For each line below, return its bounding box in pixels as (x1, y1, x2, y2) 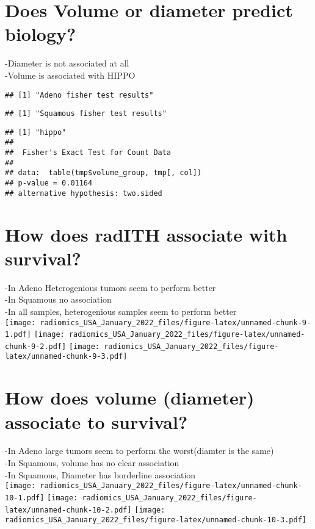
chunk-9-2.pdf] (5, 342, 67, 351)
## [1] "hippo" (5, 128, 67, 137)
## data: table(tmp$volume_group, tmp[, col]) (5, 168, 202, 178)
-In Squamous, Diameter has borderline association (5, 468, 196, 481)
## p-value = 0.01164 (5, 179, 93, 188)
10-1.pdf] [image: (5, 493, 78, 502)
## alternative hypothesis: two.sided (5, 189, 162, 198)
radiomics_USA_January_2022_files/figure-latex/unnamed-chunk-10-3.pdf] (5, 516, 306, 525)
